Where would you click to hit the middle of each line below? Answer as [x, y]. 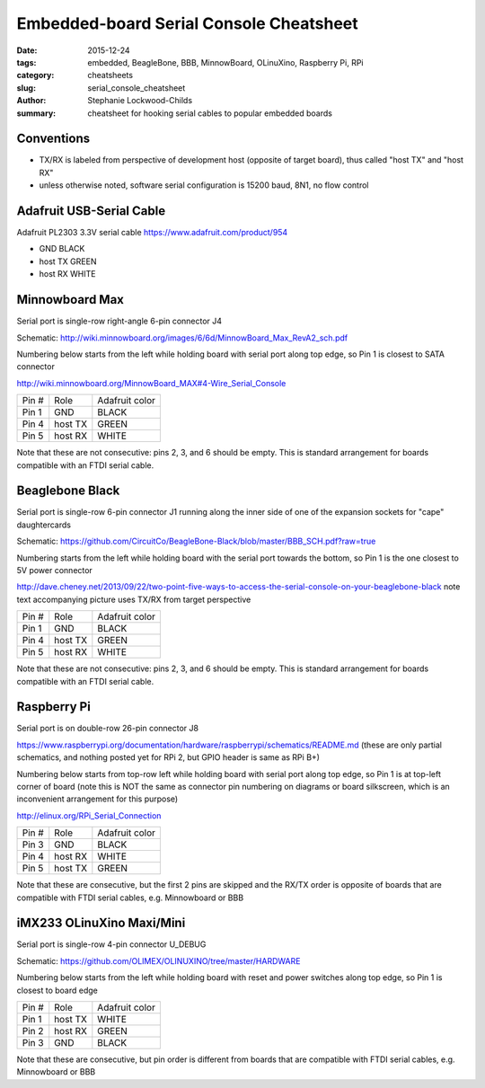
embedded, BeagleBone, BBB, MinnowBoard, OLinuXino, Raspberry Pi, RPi [225, 62]
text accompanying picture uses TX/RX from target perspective [134, 599]
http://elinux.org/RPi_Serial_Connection [89, 815]
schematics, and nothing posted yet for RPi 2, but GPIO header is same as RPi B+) [168, 757]
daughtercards [44, 525]
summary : [36, 113]
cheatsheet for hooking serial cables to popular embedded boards [210, 113]
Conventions [53, 139]
